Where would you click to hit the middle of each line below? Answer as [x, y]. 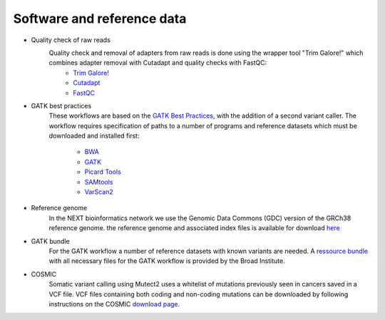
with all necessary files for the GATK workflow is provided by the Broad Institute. [167, 261]
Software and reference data [100, 19]
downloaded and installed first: [94, 136]
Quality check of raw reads [71, 40]
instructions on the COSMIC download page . [114, 304]
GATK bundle [51, 241]
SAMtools [99, 182]
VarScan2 [99, 192]
